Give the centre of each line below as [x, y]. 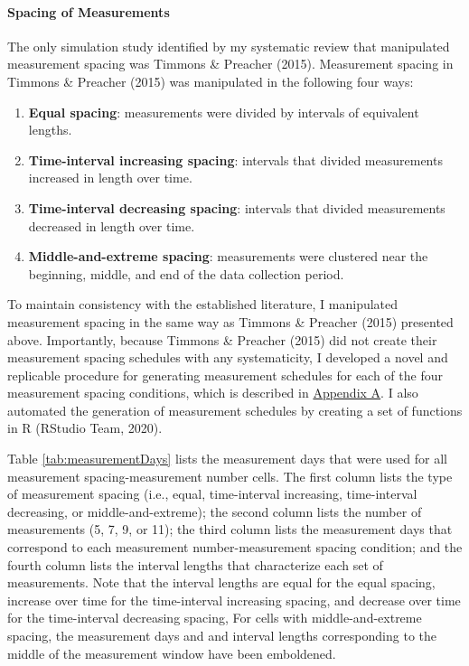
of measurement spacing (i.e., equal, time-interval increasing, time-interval [212, 494]
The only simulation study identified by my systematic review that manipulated [229, 46]
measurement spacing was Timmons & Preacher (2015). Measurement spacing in [230, 64]
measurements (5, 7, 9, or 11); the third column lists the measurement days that [230, 529]
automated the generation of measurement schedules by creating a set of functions [235, 410]
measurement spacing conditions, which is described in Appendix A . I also [213, 393]
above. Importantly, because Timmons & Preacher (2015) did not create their [222, 339]
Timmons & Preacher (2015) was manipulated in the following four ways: [211, 81]
